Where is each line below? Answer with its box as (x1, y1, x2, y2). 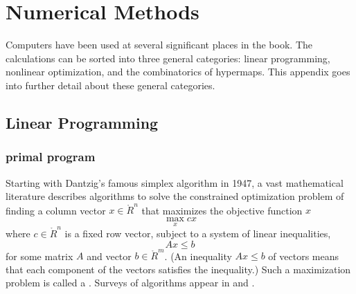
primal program (6, 148, 96, 165)
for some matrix (6, 248, 73, 263)
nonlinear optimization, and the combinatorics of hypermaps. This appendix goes (6, 64, 350, 79)
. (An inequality (164, 248, 232, 263)
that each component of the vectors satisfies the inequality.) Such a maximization (6, 261, 351, 276)
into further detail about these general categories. (6, 77, 215, 92)
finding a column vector (6, 203, 106, 217)
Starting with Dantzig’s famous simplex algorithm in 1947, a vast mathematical (6, 175, 344, 190)
